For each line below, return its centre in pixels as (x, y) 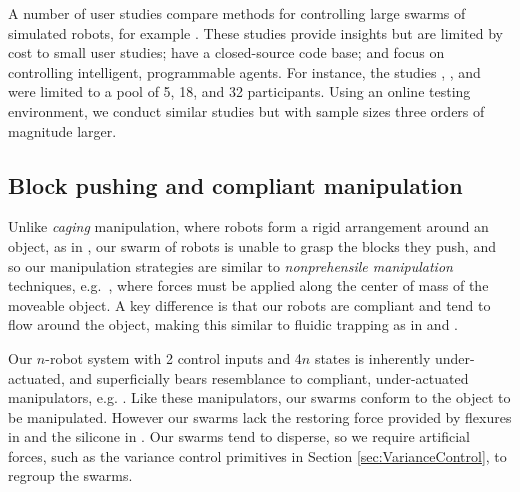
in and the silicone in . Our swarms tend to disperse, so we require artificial (239, 436)
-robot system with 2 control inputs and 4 (173, 357)
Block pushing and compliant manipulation (235, 184)
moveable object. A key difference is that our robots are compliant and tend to (249, 304)
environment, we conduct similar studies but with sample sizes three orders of (246, 110)
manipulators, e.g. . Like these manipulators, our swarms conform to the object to (259, 397)
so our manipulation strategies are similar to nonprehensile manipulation (230, 265)
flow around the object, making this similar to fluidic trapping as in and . (233, 324)
